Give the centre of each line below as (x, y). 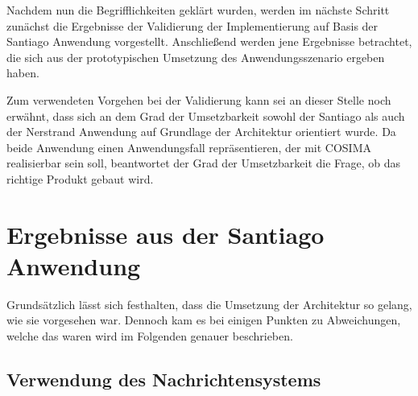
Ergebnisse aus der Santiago (166, 234)
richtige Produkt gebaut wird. (80, 178)
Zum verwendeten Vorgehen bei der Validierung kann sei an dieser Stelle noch (199, 99)
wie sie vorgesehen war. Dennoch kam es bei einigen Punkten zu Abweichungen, (204, 320)
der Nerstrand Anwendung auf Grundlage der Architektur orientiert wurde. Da (201, 132)
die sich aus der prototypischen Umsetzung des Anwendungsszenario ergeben (196, 57)
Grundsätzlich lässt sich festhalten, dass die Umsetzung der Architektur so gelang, (209, 304)
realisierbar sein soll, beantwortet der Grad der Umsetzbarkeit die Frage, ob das (204, 163)
